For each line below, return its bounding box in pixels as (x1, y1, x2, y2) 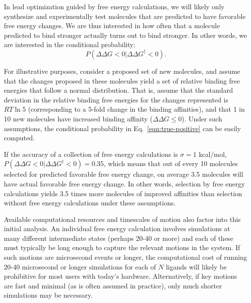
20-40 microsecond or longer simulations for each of (4, 261, 156, 271)
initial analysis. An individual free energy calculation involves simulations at (4, 223, 230, 234)
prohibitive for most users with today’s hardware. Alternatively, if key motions (4, 271, 237, 281)
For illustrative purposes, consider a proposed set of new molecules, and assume (4, 66, 240, 76)
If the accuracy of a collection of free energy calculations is (4, 149, 178, 159)
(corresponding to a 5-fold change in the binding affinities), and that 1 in (28, 104, 245, 114)
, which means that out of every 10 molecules (104, 158, 238, 168)
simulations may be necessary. (4, 290, 93, 300)
